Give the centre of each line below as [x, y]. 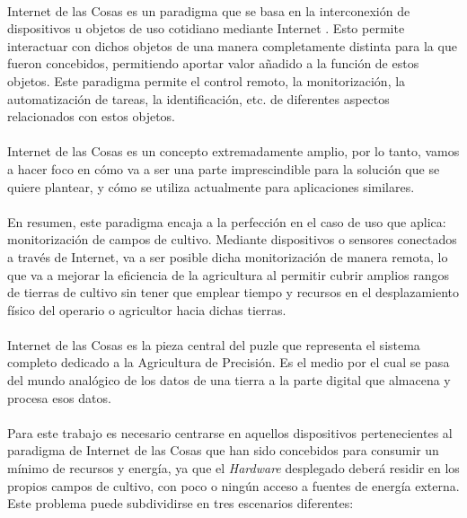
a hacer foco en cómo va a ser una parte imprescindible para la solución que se [224, 168]
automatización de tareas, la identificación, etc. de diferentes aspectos [198, 98]
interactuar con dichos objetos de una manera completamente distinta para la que [232, 45]
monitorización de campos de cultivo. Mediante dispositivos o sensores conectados [232, 239]
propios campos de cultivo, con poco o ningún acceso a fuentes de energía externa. [233, 485]
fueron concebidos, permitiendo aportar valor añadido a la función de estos [213, 63]
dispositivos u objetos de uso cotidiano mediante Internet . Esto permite [206, 28]
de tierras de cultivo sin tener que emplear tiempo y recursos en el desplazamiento [233, 292]
